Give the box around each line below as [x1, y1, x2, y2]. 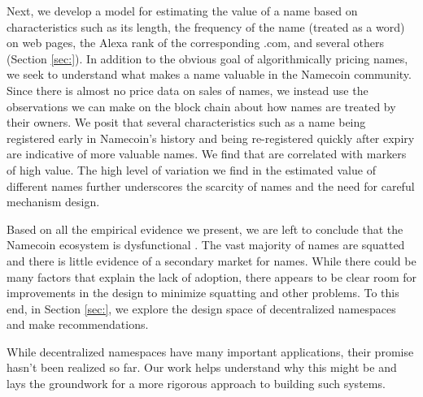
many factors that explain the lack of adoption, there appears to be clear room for [7, 268, 417, 285]
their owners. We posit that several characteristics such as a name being [7, 114, 366, 131]
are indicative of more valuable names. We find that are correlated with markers [7, 145, 407, 162]
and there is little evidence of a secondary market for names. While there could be [7, 252, 416, 269]
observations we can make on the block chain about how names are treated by [7, 97, 396, 114]
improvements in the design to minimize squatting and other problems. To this [7, 284, 399, 301]
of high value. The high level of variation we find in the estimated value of [7, 161, 376, 178]
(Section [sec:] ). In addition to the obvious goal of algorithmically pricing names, [7, 50, 408, 67]
